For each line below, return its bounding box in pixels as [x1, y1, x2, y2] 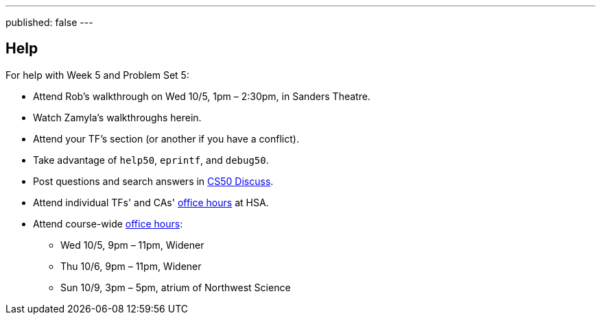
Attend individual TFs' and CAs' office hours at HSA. [33, 196, 269, 208]
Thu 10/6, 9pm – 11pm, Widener [60, 260, 202, 272]
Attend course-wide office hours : [33, 217, 183, 230]
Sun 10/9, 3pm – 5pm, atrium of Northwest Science [60, 281, 291, 293]
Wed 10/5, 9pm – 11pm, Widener [60, 238, 204, 251]
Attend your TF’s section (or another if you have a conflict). [33, 132, 299, 145]
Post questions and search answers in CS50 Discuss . [33, 175, 274, 187]
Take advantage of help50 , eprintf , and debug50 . [33, 153, 269, 166]
